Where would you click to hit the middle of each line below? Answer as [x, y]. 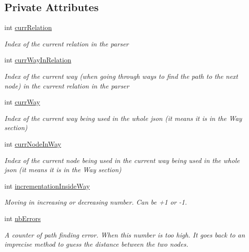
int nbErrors [23, 218]
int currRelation [28, 27]
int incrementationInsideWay [47, 185]
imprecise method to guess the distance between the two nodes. [96, 244]
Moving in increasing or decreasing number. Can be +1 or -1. [96, 202]
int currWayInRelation [38, 60]
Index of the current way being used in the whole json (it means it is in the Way [123, 118]
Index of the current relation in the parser [67, 43]
